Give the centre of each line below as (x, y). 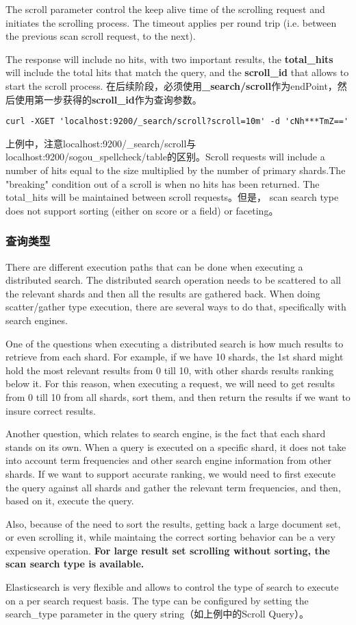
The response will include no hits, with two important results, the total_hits (169, 59)
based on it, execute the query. (70, 501)
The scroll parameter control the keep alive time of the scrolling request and (165, 9)
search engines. (37, 320)
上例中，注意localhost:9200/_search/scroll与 (101, 143)
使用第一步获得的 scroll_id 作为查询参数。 (108, 99)
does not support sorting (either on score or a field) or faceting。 (142, 210)
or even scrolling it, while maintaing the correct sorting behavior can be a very (170, 537)
